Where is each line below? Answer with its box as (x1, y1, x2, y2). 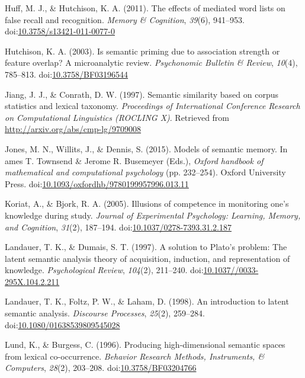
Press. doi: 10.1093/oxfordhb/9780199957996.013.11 (5, 177, 189, 190)
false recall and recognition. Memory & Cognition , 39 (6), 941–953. (5, 13, 245, 25)
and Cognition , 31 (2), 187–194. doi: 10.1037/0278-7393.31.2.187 (5, 220, 232, 233)
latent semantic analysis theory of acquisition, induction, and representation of (5, 252, 290, 264)
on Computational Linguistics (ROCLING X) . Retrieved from (5, 111, 230, 123)
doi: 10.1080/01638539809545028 (5, 318, 120, 331)
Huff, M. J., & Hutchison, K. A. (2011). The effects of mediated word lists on (5, 2, 285, 14)
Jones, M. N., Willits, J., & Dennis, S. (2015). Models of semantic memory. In (5, 142, 288, 155)
